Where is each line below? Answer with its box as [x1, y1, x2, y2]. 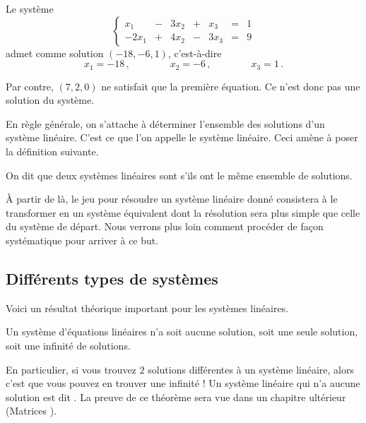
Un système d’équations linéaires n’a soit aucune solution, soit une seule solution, [6, 324, 358, 339]
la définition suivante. [6, 144, 99, 159]
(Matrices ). [6, 403, 57, 418]
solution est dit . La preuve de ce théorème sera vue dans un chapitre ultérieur [6, 389, 346, 404]
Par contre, [6, 78, 54, 93]
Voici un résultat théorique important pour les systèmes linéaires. [6, 300, 289, 315]
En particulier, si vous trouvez [6, 362, 136, 376]
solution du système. [6, 93, 95, 107]
